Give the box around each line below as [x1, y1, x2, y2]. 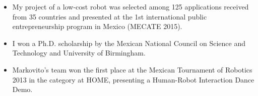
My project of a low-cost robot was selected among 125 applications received [12, 1, 249, 11]
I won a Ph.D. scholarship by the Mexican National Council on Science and [12, 37, 246, 48]
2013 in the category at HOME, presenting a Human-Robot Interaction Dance [12, 74, 254, 84]
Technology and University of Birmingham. [12, 47, 146, 58]
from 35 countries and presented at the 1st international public [12, 11, 207, 21]
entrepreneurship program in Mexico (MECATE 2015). [12, 21, 182, 31]
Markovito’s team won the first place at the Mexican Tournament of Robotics [12, 64, 252, 74]
